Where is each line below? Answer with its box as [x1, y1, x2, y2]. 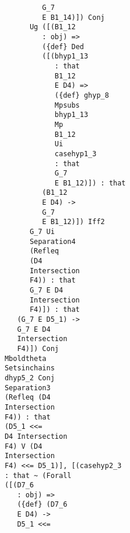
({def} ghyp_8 [54, 91, 109, 99]
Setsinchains [4, 364, 55, 373]
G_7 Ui [29, 228, 55, 236]
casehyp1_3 [54, 149, 97, 158]
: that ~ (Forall [4, 471, 72, 480]
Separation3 [4, 383, 51, 392]
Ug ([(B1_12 [29, 23, 76, 32]
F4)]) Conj [17, 344, 59, 353]
